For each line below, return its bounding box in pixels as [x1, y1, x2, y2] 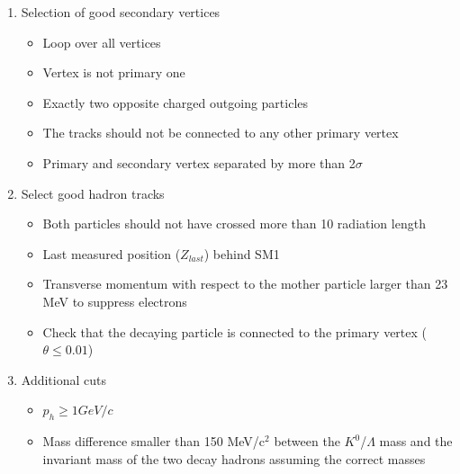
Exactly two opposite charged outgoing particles [42, 93, 309, 112]
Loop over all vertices [42, 32, 161, 51]
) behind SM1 [203, 244, 280, 263]
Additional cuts [21, 370, 107, 389]
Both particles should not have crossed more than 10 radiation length [42, 214, 426, 233]
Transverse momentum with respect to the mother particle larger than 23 [42, 274, 448, 293]
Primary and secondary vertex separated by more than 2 [42, 153, 356, 172]
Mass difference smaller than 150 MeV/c [42, 432, 266, 451]
